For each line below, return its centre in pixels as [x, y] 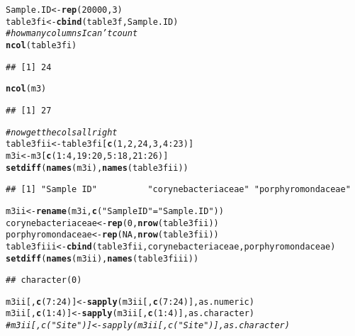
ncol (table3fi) [41, 45]
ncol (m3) [26, 89]
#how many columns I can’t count [72, 34]
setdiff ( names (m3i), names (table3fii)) [97, 168]
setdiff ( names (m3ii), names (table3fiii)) [102, 258]
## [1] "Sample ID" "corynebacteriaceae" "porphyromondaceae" [178, 190]
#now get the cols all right [62, 132]
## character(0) [44, 280]
